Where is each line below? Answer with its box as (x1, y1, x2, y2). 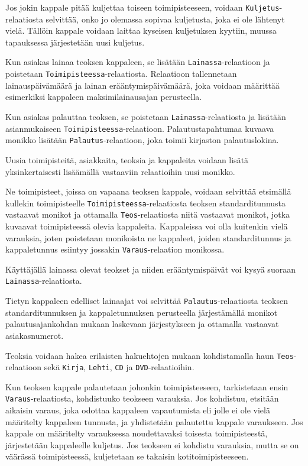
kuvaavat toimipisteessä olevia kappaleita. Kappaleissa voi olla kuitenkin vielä (5, 220, 288, 232)
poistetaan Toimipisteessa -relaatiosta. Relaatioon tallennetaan (5, 67, 237, 80)
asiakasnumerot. (5, 329, 64, 341)
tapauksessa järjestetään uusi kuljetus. (5, 35, 145, 48)
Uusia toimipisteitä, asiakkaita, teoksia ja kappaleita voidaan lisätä (5, 153, 249, 166)
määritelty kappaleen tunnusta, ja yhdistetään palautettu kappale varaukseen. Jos (5, 415, 303, 428)
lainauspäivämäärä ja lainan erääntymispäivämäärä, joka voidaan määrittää (5, 79, 280, 91)
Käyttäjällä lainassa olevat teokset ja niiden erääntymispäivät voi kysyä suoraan (5, 263, 296, 275)
